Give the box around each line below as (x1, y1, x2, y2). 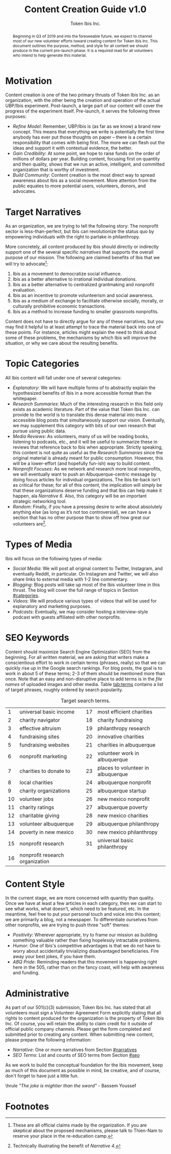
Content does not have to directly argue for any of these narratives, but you (5, 318, 164, 324)
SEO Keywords (5, 631, 70, 643)
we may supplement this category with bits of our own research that (12, 423, 156, 429)
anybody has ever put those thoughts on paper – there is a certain (12, 134, 152, 141)
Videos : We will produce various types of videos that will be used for (12, 597, 157, 604)
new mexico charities (97, 812, 149, 819)
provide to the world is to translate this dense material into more (12, 411, 147, 418)
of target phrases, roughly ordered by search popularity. (5, 686, 123, 693)
